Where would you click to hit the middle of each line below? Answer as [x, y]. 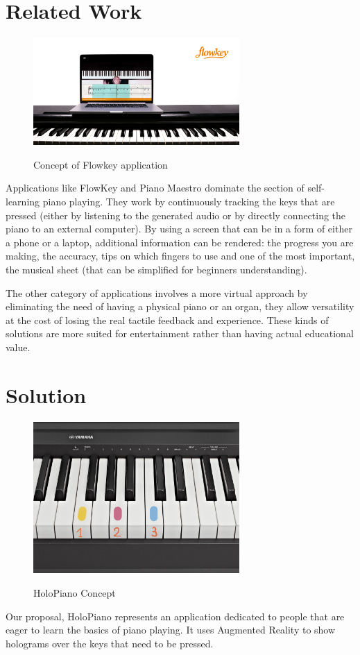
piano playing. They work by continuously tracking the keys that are [189, 201]
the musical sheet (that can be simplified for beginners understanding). [156, 269]
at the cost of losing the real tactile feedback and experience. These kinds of [167, 320]
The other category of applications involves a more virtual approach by [157, 292]
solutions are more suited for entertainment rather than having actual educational [180, 333]
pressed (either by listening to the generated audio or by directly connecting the [176, 215]
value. [18, 347]
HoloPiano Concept [75, 592]
